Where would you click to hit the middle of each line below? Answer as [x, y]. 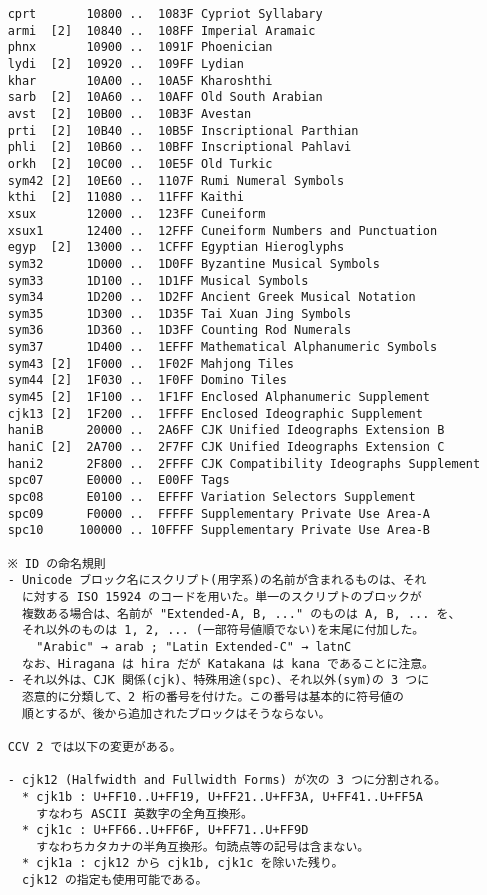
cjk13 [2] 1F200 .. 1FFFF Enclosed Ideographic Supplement [215, 413]
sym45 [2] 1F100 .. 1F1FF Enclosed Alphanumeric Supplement [219, 397]
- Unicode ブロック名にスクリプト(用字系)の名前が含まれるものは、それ [217, 580]
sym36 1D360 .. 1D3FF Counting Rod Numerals [179, 330]
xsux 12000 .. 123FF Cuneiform [136, 213]
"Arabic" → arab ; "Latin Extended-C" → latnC [194, 646]
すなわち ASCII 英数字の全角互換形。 [144, 813]
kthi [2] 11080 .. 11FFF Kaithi [125, 197]
